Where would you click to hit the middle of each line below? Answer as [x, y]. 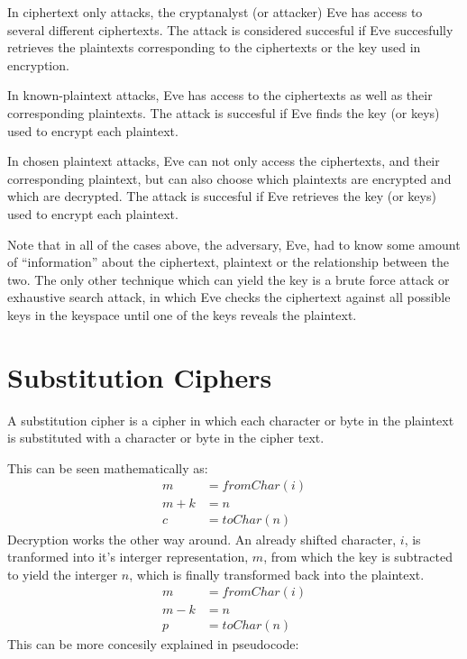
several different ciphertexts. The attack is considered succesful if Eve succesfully [230, 29]
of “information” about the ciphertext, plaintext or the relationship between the [228, 262]
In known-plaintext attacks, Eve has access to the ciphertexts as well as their [220, 95]
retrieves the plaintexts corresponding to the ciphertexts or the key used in [214, 47]
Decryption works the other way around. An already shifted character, [202, 539]
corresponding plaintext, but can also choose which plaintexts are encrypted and [229, 178]
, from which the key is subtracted [358, 557]
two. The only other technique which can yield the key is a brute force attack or [229, 279]
